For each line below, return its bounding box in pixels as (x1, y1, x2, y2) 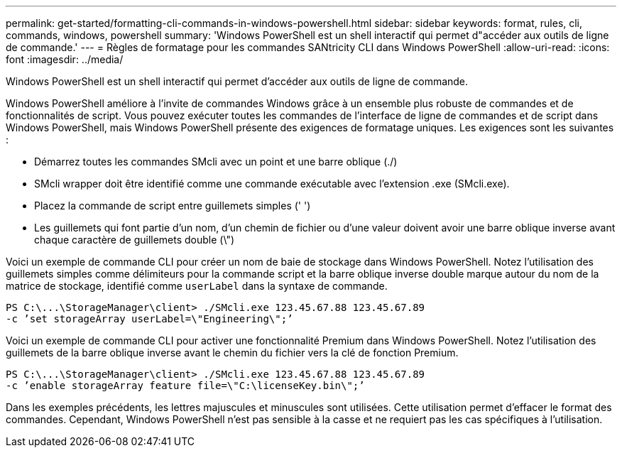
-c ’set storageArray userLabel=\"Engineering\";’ (6, 313, 293, 324)
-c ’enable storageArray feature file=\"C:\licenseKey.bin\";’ (6, 380, 365, 391)
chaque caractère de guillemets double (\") (34, 234, 235, 246)
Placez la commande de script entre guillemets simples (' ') (34, 200, 311, 212)
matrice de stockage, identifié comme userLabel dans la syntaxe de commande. (6, 280, 388, 292)
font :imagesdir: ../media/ (6, 53, 124, 65)
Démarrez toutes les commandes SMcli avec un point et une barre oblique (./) (34, 155, 398, 168)
